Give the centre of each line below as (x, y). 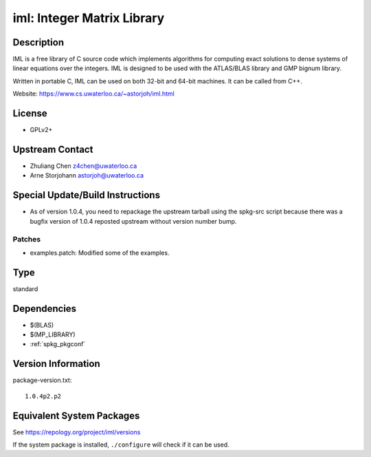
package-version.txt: (42, 380)
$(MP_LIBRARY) (53, 334)
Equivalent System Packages (76, 415)
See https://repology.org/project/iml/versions (77, 432)
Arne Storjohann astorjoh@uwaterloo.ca (87, 176)
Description (38, 42)
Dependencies (45, 309)
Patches (27, 239)
